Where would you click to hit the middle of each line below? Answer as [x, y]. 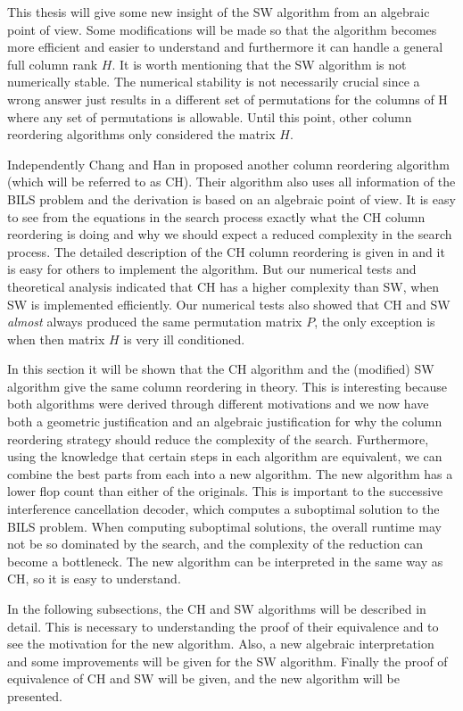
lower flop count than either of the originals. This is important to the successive [225, 491]
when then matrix [56, 339]
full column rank [53, 64]
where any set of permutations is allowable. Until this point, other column [210, 116]
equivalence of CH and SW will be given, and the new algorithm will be [203, 678]
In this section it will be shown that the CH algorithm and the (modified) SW [221, 369]
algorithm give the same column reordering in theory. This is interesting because [227, 386]
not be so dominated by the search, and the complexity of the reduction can [215, 544]
